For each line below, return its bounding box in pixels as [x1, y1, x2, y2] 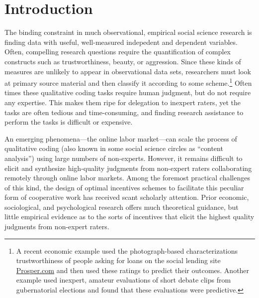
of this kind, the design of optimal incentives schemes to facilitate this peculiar [4, 182, 244, 192]
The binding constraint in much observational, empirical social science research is [4, 27, 252, 37]
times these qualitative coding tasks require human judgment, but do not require [4, 87, 251, 98]
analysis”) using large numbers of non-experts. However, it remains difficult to [4, 152, 243, 163]
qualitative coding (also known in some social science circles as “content [4, 143, 223, 153]
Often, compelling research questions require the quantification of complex [4, 46, 231, 57]
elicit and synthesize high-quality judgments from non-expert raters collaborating [4, 162, 252, 173]
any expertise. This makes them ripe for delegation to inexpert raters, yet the [4, 97, 241, 107]
